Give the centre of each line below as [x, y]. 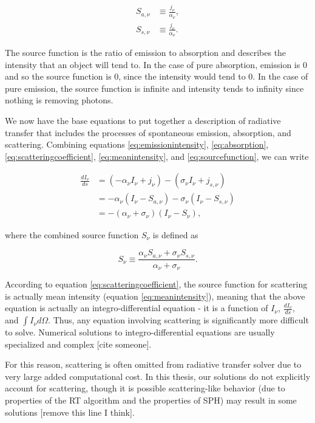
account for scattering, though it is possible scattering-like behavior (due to [145, 388]
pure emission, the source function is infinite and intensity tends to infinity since [154, 88]
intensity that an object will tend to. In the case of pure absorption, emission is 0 [156, 64]
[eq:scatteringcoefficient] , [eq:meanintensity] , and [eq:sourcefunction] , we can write [157, 156]
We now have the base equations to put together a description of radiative [143, 121]
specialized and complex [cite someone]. [78, 344]
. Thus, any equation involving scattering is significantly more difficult [178, 320]
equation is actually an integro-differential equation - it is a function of [137, 308]
